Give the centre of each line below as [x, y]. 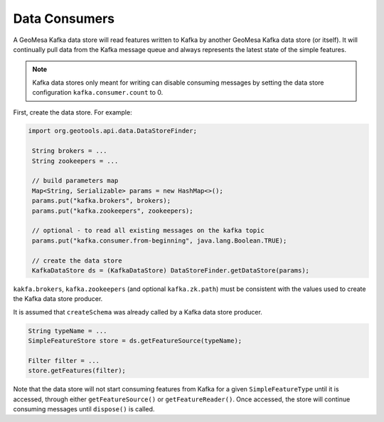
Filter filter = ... [64, 360]
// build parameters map [75, 181]
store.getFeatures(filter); [77, 371]
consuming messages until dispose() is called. [84, 409]
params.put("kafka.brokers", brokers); [101, 201]
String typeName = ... [68, 331]
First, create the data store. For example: [73, 112]
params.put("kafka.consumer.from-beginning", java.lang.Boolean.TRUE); [160, 241]
